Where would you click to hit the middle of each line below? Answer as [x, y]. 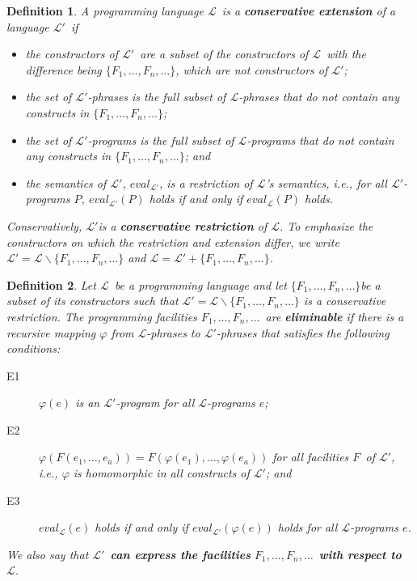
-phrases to [173, 332]
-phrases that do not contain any [319, 97]
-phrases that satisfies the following [303, 332]
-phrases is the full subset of [157, 97]
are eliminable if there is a [335, 316]
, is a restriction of [206, 182]
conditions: [34, 348]
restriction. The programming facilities [102, 316]
